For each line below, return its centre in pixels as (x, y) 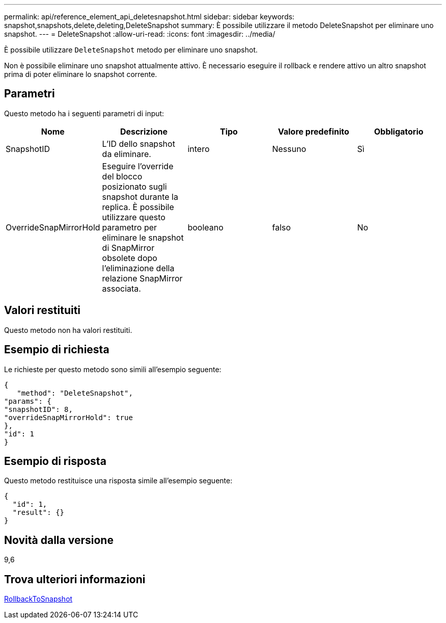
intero (199, 149)
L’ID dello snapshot (138, 144)
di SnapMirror (128, 248)
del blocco (122, 176)
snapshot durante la (140, 197)
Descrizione (144, 131)
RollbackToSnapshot (38, 599)
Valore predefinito (313, 131)
